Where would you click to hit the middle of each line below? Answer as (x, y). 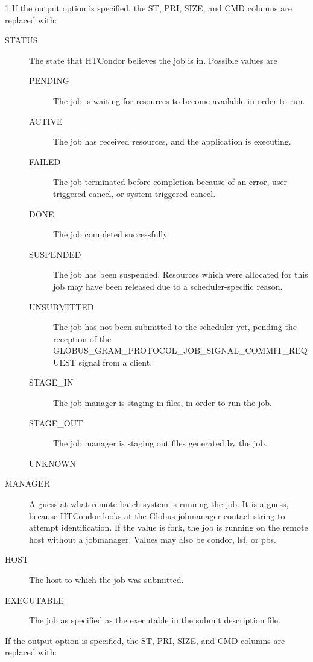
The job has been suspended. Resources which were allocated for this (181, 274)
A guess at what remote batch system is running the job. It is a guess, (159, 504)
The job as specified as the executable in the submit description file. (155, 620)
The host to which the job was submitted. (106, 579)
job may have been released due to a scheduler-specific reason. (168, 286)
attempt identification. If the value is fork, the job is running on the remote (169, 527)
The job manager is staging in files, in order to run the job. (163, 403)
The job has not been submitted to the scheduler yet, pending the (175, 327)
